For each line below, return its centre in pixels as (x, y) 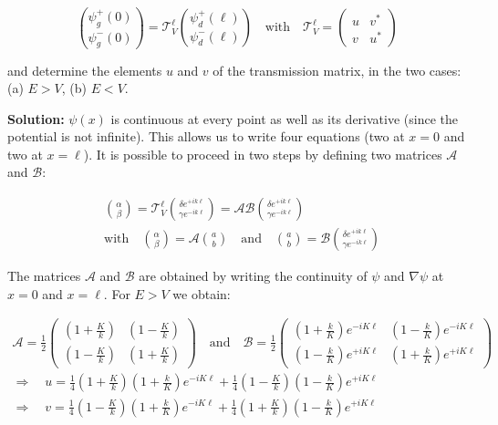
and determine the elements (85, 70)
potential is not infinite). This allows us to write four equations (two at (206, 136)
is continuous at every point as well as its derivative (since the (284, 118)
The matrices (44, 276)
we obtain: (202, 293)
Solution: (36, 118)
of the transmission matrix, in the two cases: (337, 70)
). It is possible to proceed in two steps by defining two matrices (263, 154)
